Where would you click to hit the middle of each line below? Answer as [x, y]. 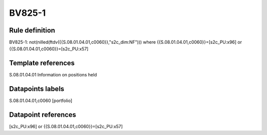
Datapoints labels [37, 89]
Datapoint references [43, 115]
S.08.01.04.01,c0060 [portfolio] [41, 101]
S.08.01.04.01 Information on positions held [53, 75]
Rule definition [32, 30]
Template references [42, 63]
